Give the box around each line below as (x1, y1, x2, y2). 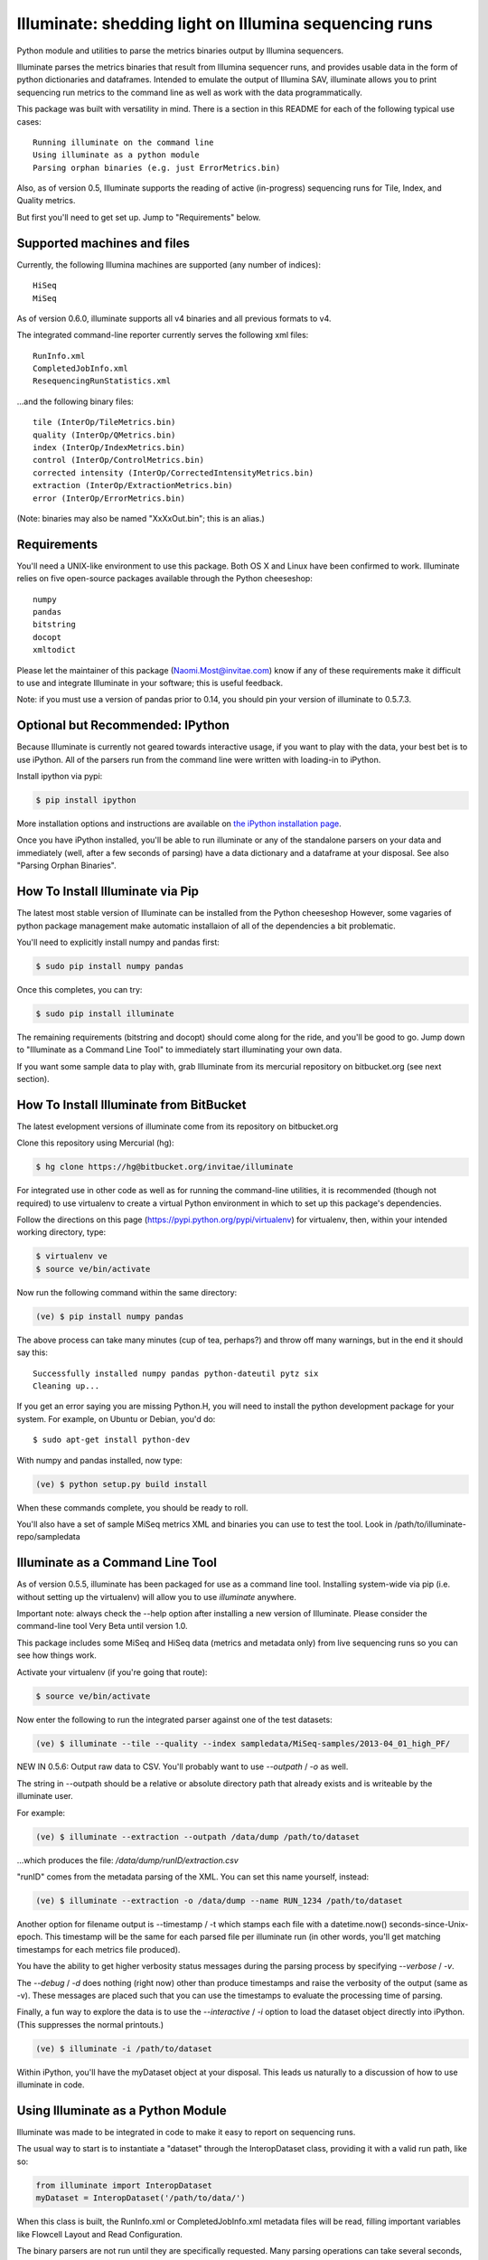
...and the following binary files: (16, 396, 135, 407)
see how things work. (16, 1650, 97, 1661)
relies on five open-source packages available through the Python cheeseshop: (16, 573, 314, 584)
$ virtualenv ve (35, 1251, 108, 1261)
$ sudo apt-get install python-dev (33, 1435, 191, 1445)
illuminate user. (16, 1791, 74, 1802)
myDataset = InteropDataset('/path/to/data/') (35, 2193, 246, 2203)
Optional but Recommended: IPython (16, 718, 230, 733)
